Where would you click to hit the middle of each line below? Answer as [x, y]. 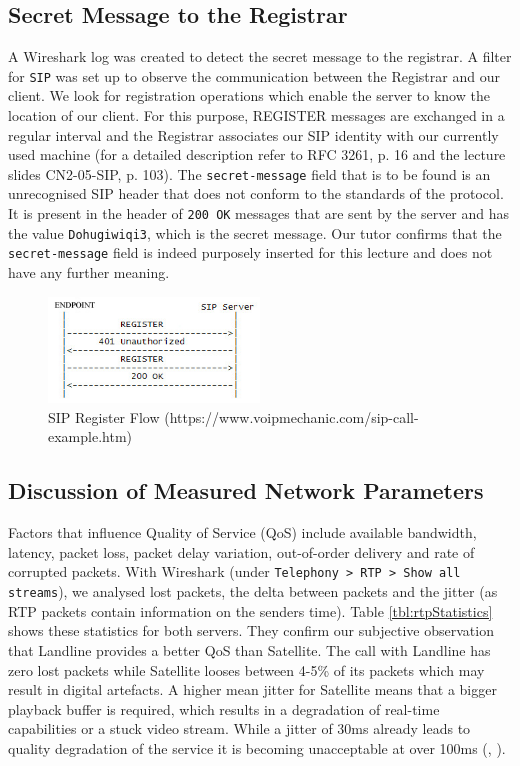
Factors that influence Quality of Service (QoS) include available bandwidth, [242, 532]
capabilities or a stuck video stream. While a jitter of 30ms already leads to [239, 728]
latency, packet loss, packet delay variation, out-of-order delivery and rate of [241, 551]
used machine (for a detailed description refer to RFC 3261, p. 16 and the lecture [257, 154]
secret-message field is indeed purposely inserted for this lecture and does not [250, 252]
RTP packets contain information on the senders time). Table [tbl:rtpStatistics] [250, 610]
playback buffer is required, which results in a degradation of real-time [224, 708]
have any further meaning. [89, 272]
